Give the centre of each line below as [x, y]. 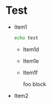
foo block [35, 84]
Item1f [30, 72]
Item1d [31, 49]
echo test [26, 38]
